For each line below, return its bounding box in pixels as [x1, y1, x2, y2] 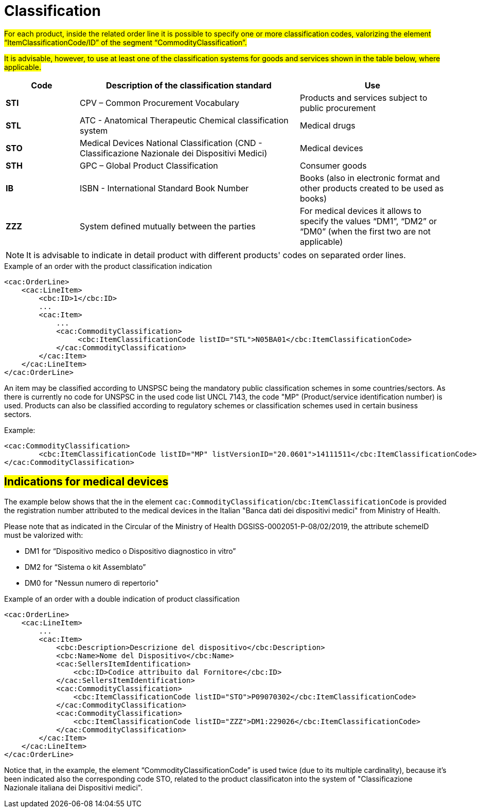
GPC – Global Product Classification [79, 160, 218, 171]
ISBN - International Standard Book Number [79, 183, 249, 193]
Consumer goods [299, 160, 367, 171]
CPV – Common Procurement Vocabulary [79, 97, 240, 108]
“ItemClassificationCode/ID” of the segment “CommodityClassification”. [4, 38, 247, 47]
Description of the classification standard [106, 80, 272, 91]
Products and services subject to [299, 92, 427, 103]
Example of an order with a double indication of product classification [4, 594, 240, 603]
